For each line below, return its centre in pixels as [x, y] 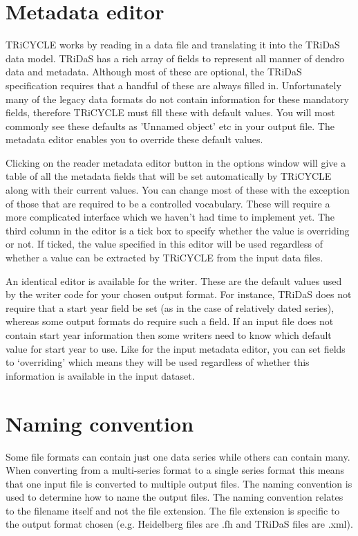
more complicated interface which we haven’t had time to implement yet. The [170, 217]
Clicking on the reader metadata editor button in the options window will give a [176, 162]
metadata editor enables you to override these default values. [134, 139]
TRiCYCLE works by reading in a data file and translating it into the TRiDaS [173, 45]
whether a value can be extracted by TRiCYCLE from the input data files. [164, 258]
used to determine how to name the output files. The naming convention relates [175, 497]
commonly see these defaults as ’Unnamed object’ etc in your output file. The [170, 126]
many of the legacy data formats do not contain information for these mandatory [177, 99]
